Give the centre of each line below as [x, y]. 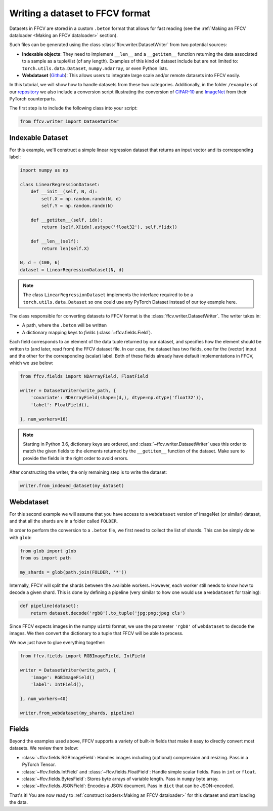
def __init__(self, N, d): [64, 192]
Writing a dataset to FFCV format [80, 13]
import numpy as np [44, 170]
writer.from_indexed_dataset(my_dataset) [72, 486]
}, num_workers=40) [44, 698]
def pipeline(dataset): [50, 606]
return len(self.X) [65, 248]
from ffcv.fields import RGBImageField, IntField [83, 656]
